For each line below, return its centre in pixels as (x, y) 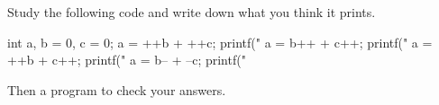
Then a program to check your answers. (117, 89)
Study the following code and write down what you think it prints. (192, 12)
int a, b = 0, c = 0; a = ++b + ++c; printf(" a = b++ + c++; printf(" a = (220, 42)
